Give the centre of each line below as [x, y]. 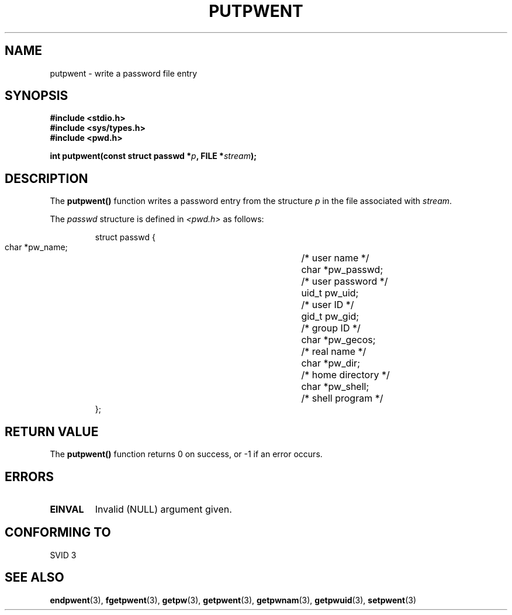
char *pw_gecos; [338, 340]
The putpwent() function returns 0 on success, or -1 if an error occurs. [186, 454]
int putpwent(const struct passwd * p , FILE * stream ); [153, 156]
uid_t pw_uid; [330, 293]
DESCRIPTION [46, 178]
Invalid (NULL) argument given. [163, 509]
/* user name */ [335, 258]
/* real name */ [334, 352]
